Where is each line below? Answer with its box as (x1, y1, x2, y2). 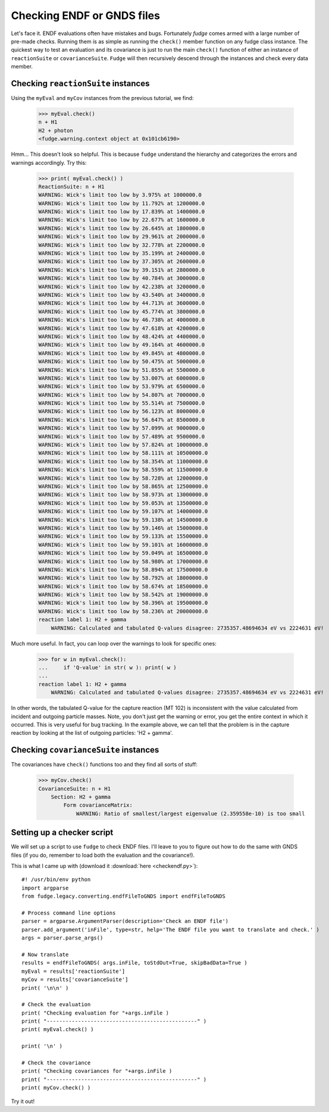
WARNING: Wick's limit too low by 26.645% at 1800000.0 (38, 225, 205, 231)
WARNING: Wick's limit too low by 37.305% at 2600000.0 (38, 258, 205, 265)
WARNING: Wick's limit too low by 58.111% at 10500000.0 (38, 450, 208, 456)
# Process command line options (21, 910, 116, 916)
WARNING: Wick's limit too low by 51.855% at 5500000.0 (38, 367, 205, 373)
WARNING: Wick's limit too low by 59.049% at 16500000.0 (38, 550, 208, 556)
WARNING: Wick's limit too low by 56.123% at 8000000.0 (38, 408, 205, 415)
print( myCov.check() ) (21, 1085, 91, 1091)
